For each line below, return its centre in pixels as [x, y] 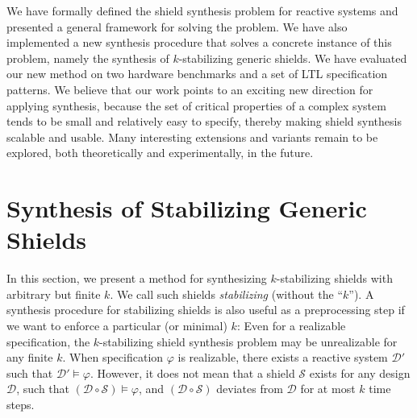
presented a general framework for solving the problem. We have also [177, 26]
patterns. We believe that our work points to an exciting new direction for [190, 89]
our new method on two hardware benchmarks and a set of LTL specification [197, 74]
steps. [21, 404]
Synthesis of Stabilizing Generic [187, 208]
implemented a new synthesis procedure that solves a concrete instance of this [199, 42]
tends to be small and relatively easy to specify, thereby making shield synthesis [204, 121]
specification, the [48, 341]
